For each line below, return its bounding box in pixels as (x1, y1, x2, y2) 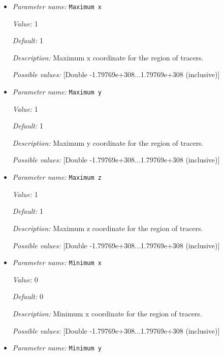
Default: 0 (12, 291, 43, 302)
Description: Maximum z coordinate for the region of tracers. (12, 222, 203, 233)
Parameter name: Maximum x (12, 1, 102, 11)
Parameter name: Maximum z (12, 172, 102, 182)
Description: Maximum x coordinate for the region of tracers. (12, 52, 204, 62)
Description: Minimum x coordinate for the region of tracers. (12, 308, 202, 318)
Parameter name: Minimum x (12, 257, 102, 268)
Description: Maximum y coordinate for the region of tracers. (12, 137, 204, 148)
